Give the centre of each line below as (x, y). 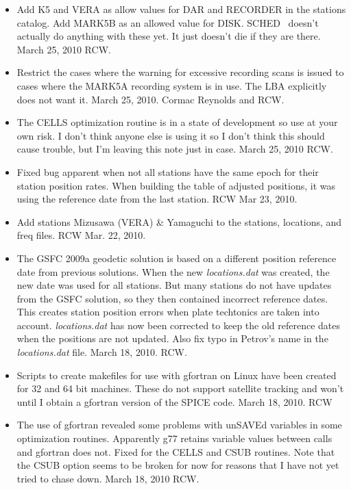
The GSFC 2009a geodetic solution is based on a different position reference (177, 258)
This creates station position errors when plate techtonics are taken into (168, 312)
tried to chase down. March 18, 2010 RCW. (108, 478)
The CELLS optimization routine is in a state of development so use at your (177, 122)
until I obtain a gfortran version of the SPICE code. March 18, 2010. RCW (174, 401)
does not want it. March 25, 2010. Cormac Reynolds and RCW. (150, 99)
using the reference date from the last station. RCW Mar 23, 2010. (157, 199)
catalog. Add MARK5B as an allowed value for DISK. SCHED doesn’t (168, 22)
